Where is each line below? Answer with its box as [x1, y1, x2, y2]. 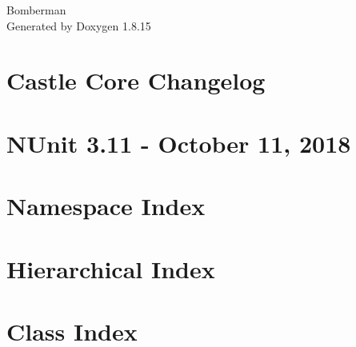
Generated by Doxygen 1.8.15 [6, 17, 151, 34]
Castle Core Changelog [6, 64, 266, 97]
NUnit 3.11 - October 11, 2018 [6, 126, 351, 159]
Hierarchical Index [6, 252, 215, 285]
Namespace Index [6, 189, 206, 222]
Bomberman [6, 2, 66, 18]
